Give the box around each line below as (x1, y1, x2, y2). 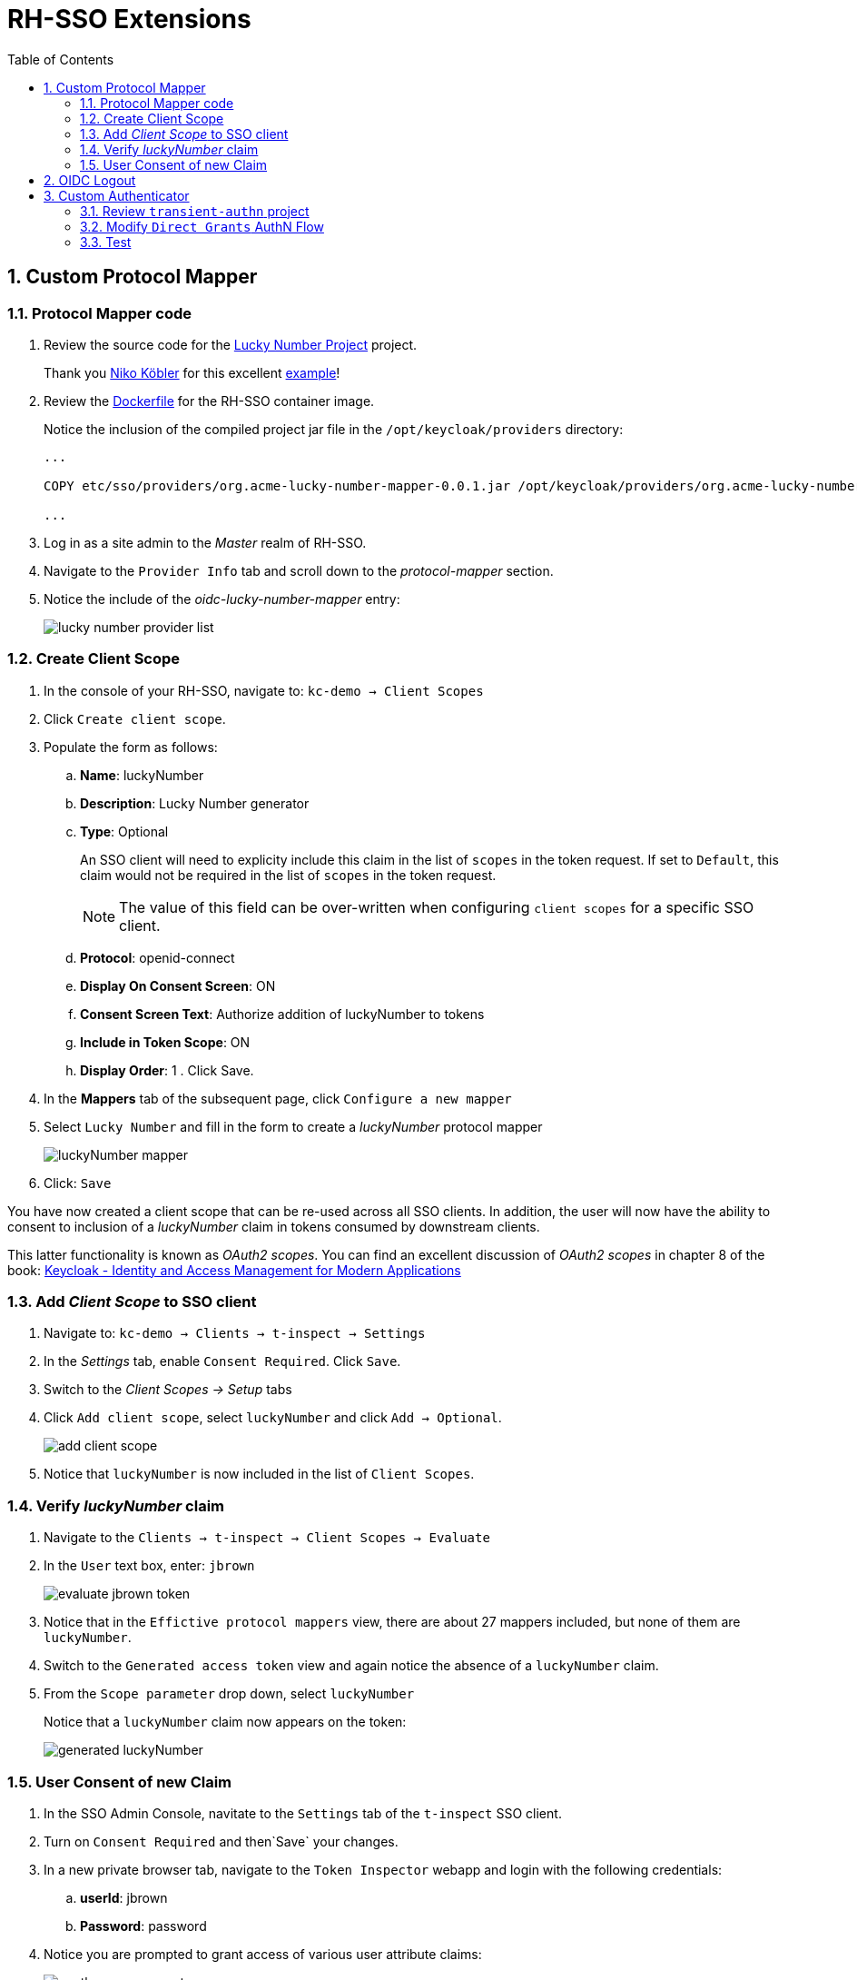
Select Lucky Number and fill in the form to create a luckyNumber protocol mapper (44, 1118, 543, 1134)
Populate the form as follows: (44, 738, 218, 755)
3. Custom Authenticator (44, 187, 190, 203)
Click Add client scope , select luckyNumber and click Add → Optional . (44, 1410, 502, 1426)
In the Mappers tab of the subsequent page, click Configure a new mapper (44, 1090, 512, 1106)
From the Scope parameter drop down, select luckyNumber (44, 1686, 415, 1702)
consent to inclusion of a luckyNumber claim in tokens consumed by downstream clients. (7, 1218, 540, 1234)
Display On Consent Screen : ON (80, 977, 276, 994)
